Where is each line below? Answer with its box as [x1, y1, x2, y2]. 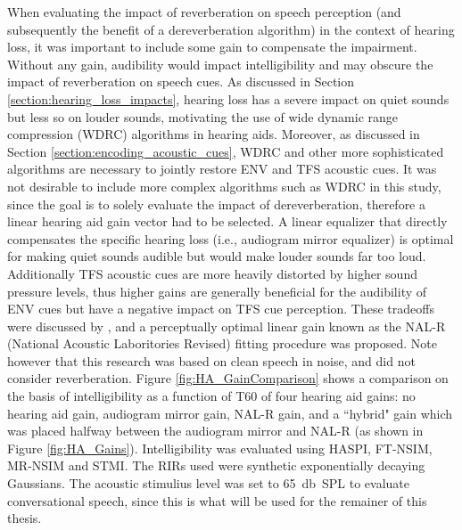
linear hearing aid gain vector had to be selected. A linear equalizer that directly [7, 212, 448, 231]
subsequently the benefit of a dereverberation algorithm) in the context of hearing [7, 20, 455, 38]
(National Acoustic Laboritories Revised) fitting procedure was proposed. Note [7, 334, 438, 353]
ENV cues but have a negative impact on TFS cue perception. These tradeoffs [7, 299, 434, 318]
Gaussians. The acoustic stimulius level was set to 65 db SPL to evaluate [7, 474, 409, 493]
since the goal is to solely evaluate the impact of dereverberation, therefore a [7, 194, 425, 213]
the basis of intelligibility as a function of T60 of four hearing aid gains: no [7, 387, 416, 405]
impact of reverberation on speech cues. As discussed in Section [7, 72, 355, 91]
